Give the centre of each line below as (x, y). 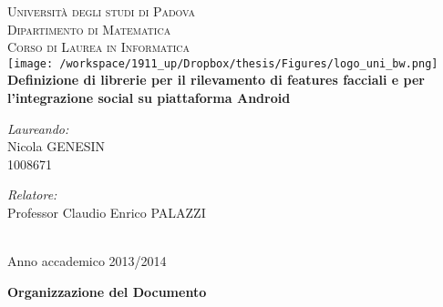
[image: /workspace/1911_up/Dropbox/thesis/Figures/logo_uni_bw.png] (223, 63)
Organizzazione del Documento (107, 291)
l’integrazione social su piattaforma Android (149, 98)
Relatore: (32, 194)
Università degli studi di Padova (101, 11)
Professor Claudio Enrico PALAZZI (107, 212)
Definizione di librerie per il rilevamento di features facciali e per (216, 80)
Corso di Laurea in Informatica (99, 47)
